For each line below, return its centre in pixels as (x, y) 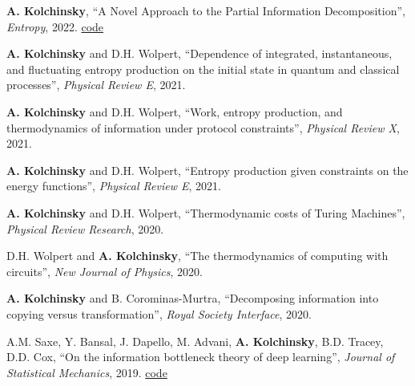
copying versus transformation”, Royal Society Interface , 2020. (159, 313)
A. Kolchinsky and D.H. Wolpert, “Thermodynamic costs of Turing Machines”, (206, 212)
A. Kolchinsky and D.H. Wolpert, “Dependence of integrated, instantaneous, (199, 53)
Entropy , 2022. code (55, 26)
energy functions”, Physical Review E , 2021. (114, 186)
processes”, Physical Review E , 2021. (96, 85)
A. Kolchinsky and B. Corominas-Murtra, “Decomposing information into (193, 298)
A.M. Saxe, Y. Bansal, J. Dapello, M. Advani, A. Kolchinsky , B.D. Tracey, (195, 341)
